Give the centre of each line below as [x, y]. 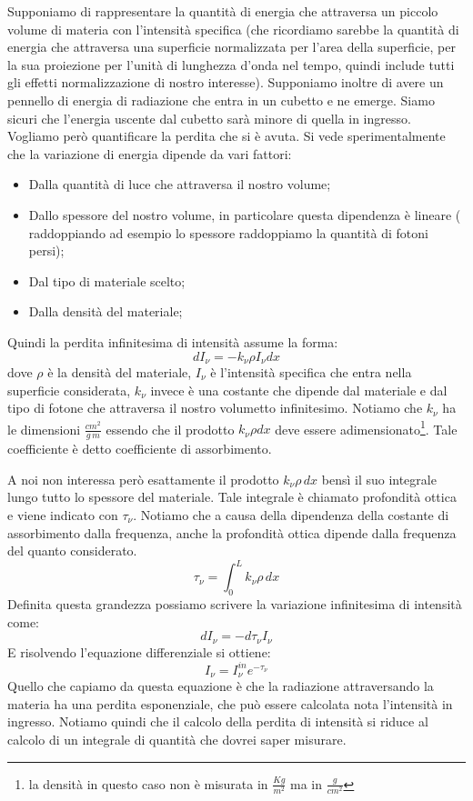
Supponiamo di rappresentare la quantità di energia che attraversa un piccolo [223, 11]
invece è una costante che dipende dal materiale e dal [299, 390]
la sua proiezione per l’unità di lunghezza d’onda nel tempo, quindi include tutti [231, 64]
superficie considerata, [69, 390]
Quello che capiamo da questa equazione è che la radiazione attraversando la [221, 686]
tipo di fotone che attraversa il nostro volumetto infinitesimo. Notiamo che [215, 408]
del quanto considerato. [72, 551]
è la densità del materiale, [120, 371]
